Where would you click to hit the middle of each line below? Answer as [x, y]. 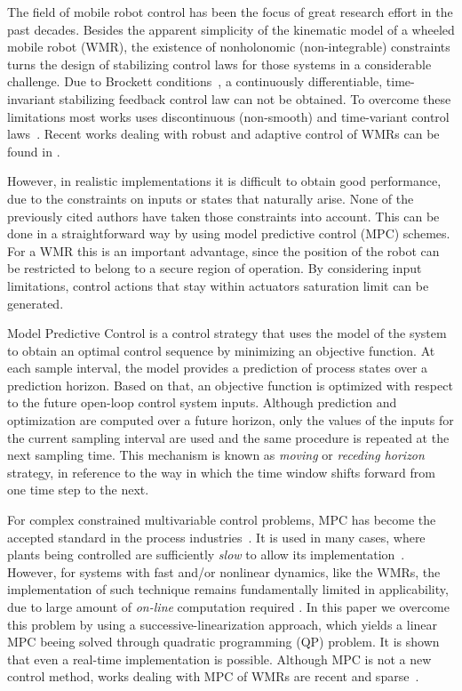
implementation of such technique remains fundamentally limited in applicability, [228, 589]
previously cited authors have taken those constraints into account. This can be [223, 216]
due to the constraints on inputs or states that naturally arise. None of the [211, 198]
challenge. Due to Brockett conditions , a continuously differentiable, [195, 81]
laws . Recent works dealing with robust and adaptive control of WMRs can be [223, 134]
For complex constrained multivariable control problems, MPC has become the [222, 520]
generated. [36, 303]
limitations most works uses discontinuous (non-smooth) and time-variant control [228, 116]
